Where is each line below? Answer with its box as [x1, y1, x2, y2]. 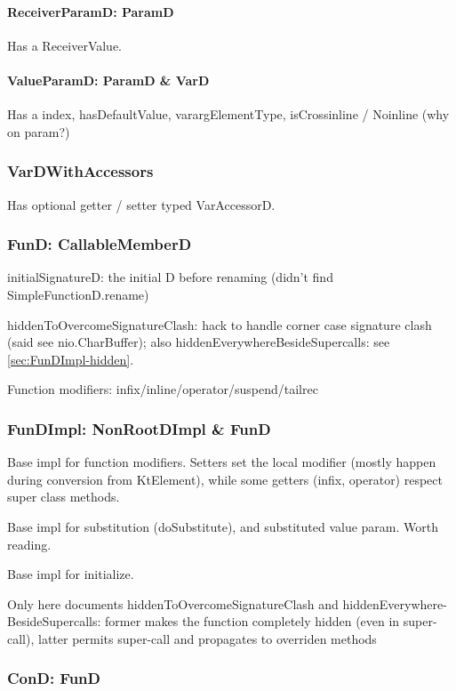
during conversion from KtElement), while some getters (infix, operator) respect [7, 470, 443, 488]
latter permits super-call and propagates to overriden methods [37, 629, 377, 647]
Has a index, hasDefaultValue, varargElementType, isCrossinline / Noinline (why [7, 105, 450, 124]
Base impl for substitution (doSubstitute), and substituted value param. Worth [7, 517, 439, 535]
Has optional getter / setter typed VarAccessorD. [7, 195, 276, 213]
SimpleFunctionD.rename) [7, 285, 149, 303]
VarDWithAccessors [7, 160, 154, 182]
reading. [7, 534, 52, 553]
